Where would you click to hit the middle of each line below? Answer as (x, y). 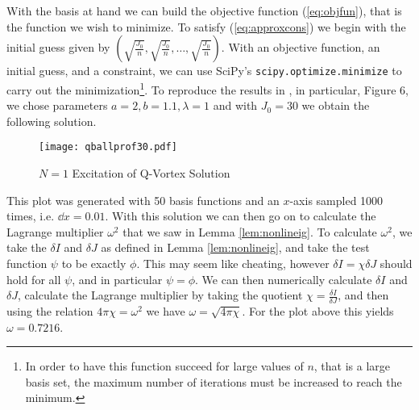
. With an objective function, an (301, 47)
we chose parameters (57, 105)
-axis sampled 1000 (336, 200)
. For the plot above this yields (318, 310)
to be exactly (94, 263)
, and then (363, 295)
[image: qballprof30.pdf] (108, 147)
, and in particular (117, 279)
